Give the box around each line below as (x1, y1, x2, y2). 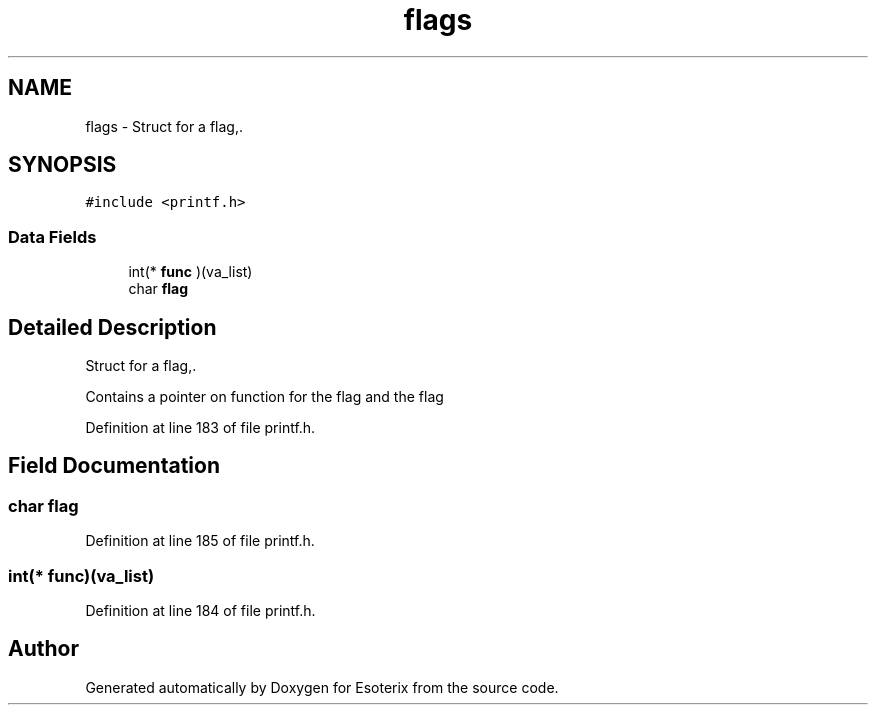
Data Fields (8, 226, 97, 247)
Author (8, 636, 79, 662)
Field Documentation (8, 453, 220, 479)
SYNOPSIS (8, 152, 117, 178)
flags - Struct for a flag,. (85, 117, 243, 135)
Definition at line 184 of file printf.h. (85, 602, 316, 619)
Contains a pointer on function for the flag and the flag (85, 388, 444, 406)
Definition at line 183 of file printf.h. (85, 419, 316, 437)
